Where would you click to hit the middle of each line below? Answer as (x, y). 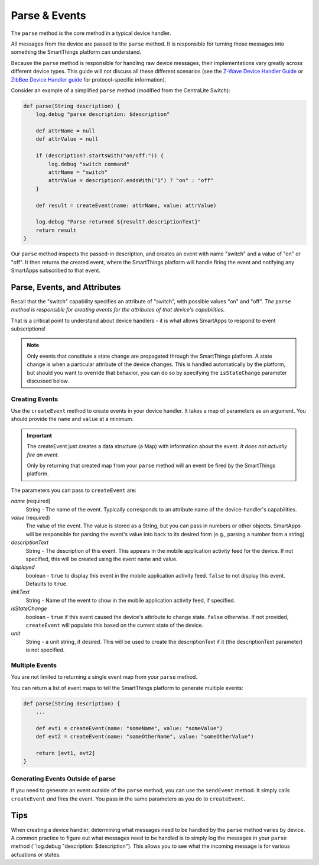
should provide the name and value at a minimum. (72, 419)
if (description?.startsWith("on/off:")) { (100, 156)
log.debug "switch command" (89, 164)
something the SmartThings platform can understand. (76, 52)
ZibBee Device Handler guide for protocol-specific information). (89, 79)
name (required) (31, 501)
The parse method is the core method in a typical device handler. (91, 33)
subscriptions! (28, 329)
